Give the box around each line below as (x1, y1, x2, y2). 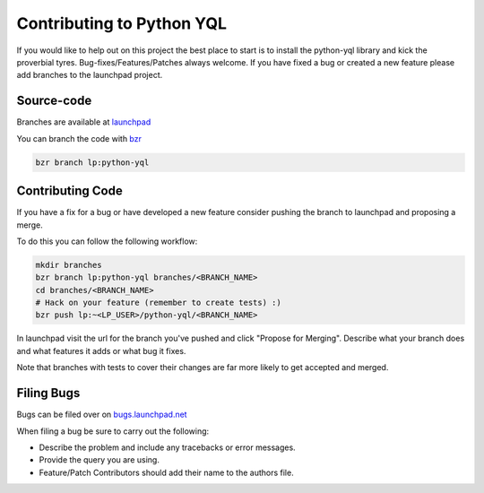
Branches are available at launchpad (16, 117, 151, 127)
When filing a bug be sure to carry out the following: (16, 426, 210, 437)
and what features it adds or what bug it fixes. (16, 345, 186, 356)
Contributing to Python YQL (16, 13, 228, 33)
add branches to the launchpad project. (16, 70, 163, 81)
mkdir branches (35, 260, 102, 270)
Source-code (16, 93, 92, 108)
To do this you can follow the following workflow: (16, 236, 198, 246)
